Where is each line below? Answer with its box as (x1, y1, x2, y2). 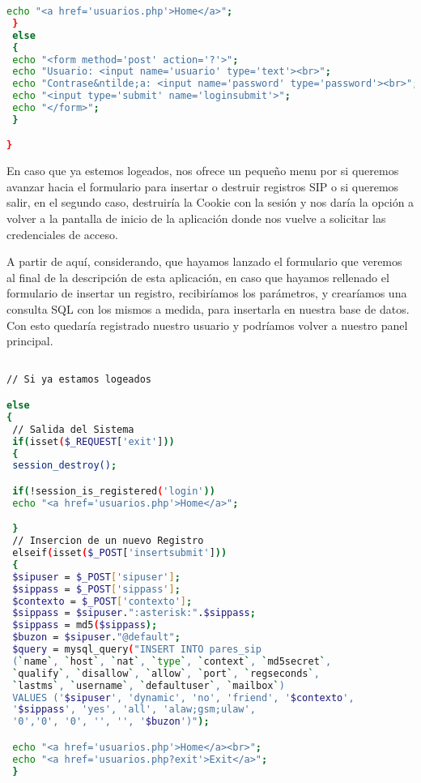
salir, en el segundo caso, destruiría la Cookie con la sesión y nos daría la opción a (6, 194, 415, 211)
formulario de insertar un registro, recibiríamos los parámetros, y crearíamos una (6, 285, 407, 302)
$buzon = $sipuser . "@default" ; (12, 631, 181, 644)
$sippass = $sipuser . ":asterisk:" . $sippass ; (12, 607, 256, 619)
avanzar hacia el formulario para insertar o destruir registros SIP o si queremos (6, 178, 399, 195)
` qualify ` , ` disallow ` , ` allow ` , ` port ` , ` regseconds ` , (12, 667, 320, 679)
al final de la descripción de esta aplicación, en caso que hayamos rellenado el (6, 268, 389, 285)
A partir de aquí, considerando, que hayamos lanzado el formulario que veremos (6, 253, 402, 270)
